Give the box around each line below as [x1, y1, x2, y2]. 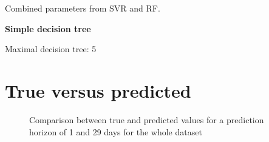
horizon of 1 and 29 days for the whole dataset [29, 125, 202, 138]
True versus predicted [5, 78, 191, 103]
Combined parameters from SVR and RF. [5, 2, 160, 14]
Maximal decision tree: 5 [5, 42, 97, 55]
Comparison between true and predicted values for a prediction [29, 113, 264, 126]
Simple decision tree [5, 22, 91, 35]
